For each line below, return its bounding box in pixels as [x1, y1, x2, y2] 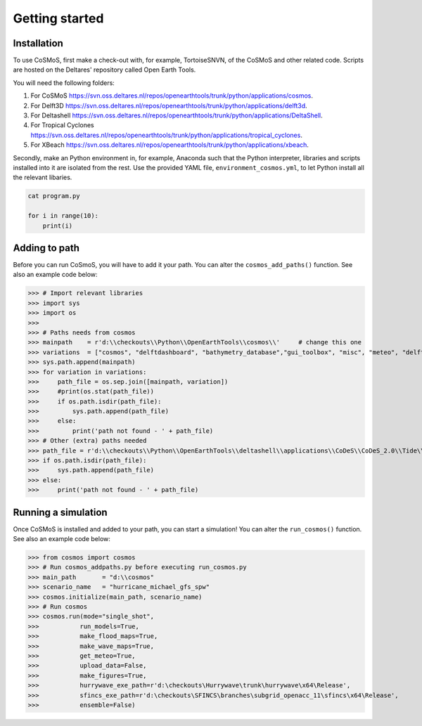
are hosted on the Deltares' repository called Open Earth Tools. [13, 65, 196, 74]
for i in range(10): [27, 212, 98, 220]
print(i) [42, 221, 73, 230]
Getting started [13, 11, 104, 26]
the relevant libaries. [13, 173, 72, 182]
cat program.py [27, 192, 80, 200]
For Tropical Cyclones [30, 121, 94, 129]
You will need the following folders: [13, 78, 115, 87]
